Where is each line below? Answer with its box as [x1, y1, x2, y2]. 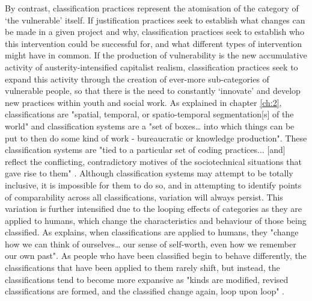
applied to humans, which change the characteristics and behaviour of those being [5, 214, 307, 226]
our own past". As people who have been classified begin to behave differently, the [5, 249, 307, 262]
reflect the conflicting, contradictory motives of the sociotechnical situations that [5, 155, 302, 167]
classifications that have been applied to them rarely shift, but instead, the [5, 261, 280, 274]
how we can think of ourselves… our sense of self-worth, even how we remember [5, 237, 296, 250]
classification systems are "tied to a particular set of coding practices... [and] [5, 143, 286, 156]
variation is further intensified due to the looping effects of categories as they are [5, 202, 302, 215]
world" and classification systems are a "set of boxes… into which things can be [5, 119, 295, 132]
